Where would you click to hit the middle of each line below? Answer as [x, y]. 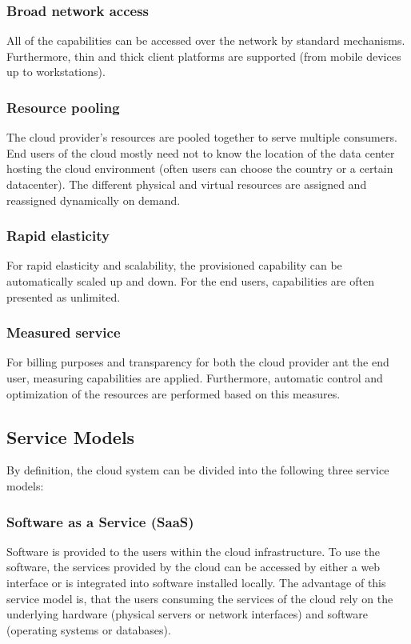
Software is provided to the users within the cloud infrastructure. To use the [193, 551]
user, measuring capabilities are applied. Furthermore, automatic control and [195, 378]
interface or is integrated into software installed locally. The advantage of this [196, 582]
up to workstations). [56, 72]
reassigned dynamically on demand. [94, 200]
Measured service [64, 332]
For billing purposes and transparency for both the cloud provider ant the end [198, 362]
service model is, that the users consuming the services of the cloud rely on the [200, 598]
